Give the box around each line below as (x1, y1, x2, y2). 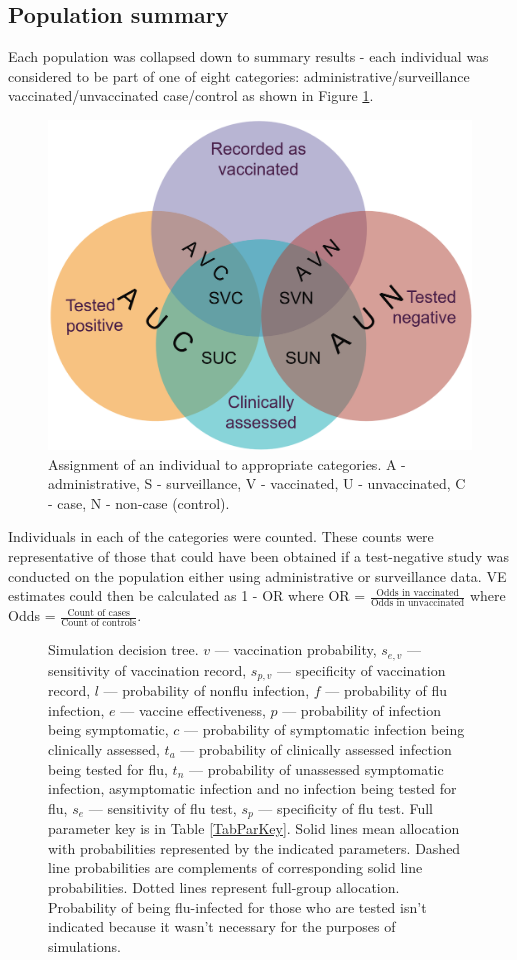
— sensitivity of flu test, (88, 797, 237, 818)
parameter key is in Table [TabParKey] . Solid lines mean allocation (48, 818, 460, 839)
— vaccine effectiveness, (120, 699, 266, 720)
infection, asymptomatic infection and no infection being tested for (48, 778, 457, 799)
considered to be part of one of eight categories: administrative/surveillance (8, 65, 470, 86)
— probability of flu (325, 680, 448, 701)
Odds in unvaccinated (370, 598, 465, 609)
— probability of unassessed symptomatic (188, 758, 444, 779)
